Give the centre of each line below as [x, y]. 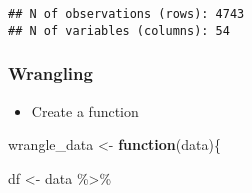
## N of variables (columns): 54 [119, 30]
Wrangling [50, 73]
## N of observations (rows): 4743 [126, 14]
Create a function [85, 110]
